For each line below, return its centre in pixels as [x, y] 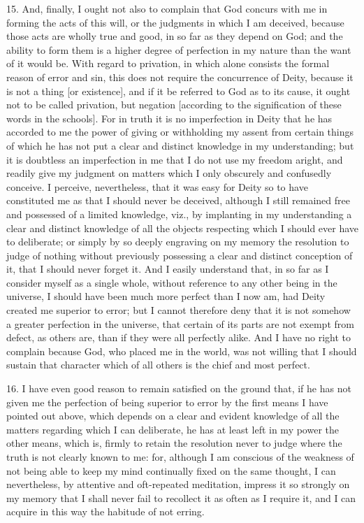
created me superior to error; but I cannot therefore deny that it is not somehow [179, 310]
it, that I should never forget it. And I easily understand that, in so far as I [168, 269]
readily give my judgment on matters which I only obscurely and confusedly [169, 173]
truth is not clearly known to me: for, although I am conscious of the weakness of [180, 457]
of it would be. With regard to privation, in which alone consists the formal [168, 63]
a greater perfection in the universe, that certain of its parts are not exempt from [180, 323]
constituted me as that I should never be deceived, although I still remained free [178, 200]
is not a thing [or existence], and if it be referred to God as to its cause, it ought [179, 91]
